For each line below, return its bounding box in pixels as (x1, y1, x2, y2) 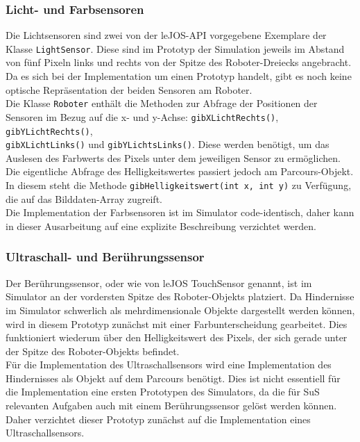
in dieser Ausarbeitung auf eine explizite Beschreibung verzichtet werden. (6, 218, 316, 233)
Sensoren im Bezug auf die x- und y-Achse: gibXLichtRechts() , (6, 109, 279, 124)
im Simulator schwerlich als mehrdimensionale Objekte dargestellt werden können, (6, 302, 355, 317)
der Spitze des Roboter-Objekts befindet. (6, 343, 180, 358)
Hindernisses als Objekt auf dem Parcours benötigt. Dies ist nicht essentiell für (6, 370, 341, 385)
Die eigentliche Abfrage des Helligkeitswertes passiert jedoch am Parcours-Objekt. (6, 164, 354, 179)
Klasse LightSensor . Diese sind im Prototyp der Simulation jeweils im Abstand (6, 41, 345, 56)
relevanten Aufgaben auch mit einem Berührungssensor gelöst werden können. (6, 398, 337, 413)
